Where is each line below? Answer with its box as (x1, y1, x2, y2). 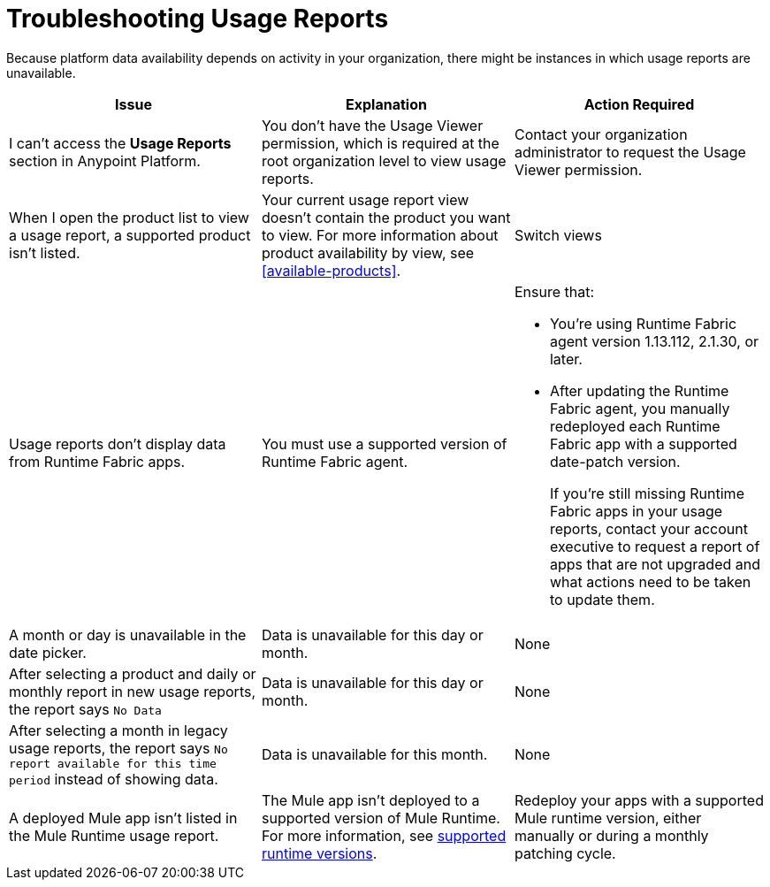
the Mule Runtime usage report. (9, 826, 219, 845)
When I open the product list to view (9, 208, 249, 226)
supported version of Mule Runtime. (261, 808, 500, 827)
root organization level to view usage (261, 151, 507, 170)
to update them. (549, 590, 655, 608)
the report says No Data (9, 700, 162, 718)
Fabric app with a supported (549, 434, 737, 453)
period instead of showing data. (9, 769, 218, 788)
